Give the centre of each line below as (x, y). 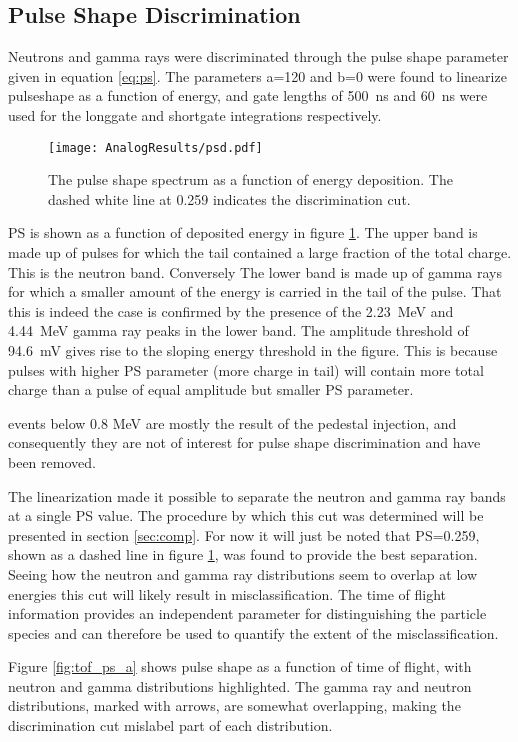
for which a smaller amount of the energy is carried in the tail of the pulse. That (255, 291)
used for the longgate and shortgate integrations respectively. (195, 114)
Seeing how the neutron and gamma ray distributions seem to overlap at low (242, 573)
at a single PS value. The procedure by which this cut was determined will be (246, 515)
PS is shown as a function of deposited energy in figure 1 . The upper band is (243, 232)
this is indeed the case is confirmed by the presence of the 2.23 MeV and (231, 310)
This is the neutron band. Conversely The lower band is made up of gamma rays (255, 271)
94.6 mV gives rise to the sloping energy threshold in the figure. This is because (253, 349)
